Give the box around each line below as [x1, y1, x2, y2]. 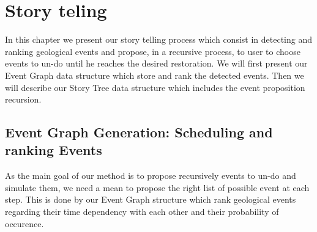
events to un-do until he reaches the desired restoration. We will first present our [5, 57, 308, 70]
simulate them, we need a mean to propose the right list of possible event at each [5, 181, 310, 194]
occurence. [5, 217, 44, 230]
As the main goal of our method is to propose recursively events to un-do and [5, 169, 296, 182]
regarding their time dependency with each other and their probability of [5, 205, 279, 218]
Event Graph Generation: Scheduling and [5, 123, 273, 142]
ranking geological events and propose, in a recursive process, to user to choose [5, 45, 300, 57]
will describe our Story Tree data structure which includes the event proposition [5, 81, 305, 93]
